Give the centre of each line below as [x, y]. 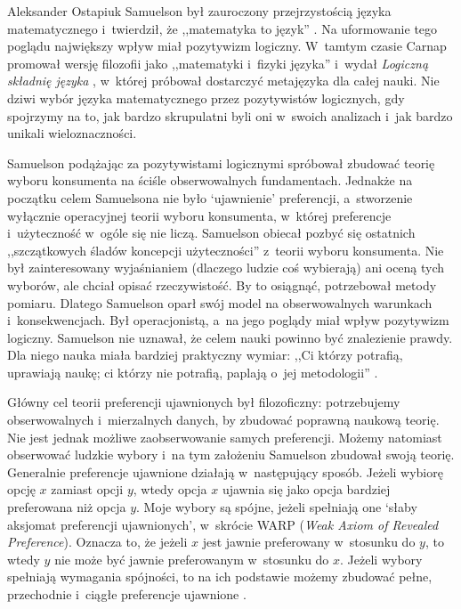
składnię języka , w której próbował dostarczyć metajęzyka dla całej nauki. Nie [223, 81]
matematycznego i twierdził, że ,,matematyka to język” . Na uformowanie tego [222, 28]
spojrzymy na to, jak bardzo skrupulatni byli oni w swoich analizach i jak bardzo [230, 115]
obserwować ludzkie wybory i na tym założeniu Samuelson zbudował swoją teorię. [231, 455]
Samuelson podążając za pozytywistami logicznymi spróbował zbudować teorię [221, 162]
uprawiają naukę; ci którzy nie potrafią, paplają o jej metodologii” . [193, 372]
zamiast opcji [87, 489]
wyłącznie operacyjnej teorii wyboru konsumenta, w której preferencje [199, 215]
